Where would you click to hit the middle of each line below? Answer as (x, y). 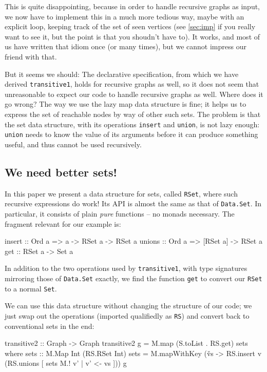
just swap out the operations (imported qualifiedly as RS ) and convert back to (127, 315)
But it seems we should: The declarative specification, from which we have (122, 74)
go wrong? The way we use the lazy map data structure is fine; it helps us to (126, 104)
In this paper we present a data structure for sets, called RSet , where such (121, 193)
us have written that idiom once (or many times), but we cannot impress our (126, 46)
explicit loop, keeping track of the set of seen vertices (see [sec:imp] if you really (130, 26)
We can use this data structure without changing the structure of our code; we (128, 306)
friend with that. (31, 56)
